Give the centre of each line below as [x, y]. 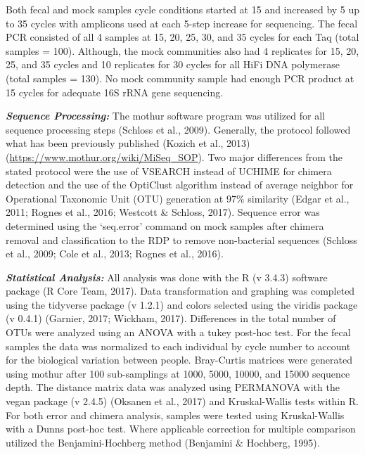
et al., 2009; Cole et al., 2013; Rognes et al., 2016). [115, 254]
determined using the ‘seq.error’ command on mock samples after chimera [165, 225]
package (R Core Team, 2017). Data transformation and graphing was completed [180, 291]
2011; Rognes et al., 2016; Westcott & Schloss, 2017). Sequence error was [163, 212]
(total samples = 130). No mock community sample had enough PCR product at [180, 78]
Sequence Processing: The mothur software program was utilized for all [165, 116]
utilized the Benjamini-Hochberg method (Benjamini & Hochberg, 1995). [163, 442]
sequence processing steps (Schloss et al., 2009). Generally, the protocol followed [178, 129]
